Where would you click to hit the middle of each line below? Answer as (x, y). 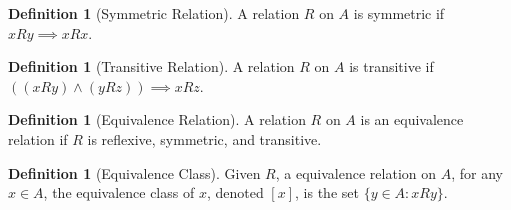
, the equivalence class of (119, 192)
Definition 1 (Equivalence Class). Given (134, 172)
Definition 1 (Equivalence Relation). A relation (157, 119)
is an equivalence (412, 119)
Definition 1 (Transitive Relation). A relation (151, 66)
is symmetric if (399, 13)
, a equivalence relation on (356, 172)
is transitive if (391, 66)
